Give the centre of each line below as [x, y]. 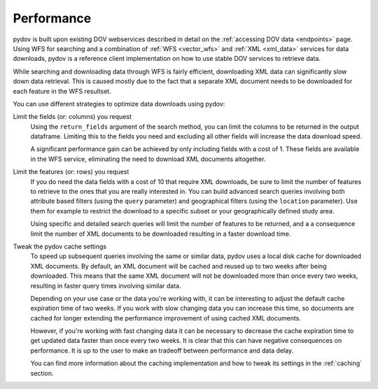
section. [42, 373]
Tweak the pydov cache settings [60, 246]
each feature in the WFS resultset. [62, 91]
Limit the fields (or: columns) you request [72, 117]
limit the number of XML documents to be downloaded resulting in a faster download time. [161, 234]
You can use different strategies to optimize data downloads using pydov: [119, 104]
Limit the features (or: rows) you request [71, 172]
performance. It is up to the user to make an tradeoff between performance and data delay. [162, 351]
